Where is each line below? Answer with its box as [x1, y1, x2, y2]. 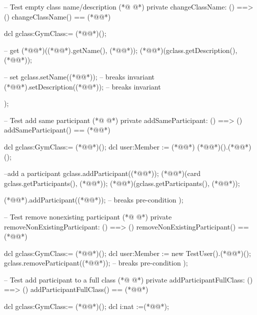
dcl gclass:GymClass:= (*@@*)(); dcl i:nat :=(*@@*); [4, 301, 169, 311]
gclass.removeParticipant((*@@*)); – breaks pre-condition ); [4, 257, 188, 268]
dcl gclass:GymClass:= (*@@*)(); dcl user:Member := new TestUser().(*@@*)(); [4, 247, 251, 258]
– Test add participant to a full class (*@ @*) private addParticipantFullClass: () [4, 274, 253, 284]
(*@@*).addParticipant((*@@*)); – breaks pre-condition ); [4, 194, 183, 205]
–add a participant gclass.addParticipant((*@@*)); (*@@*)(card [4, 168, 200, 178]
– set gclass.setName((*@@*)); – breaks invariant [4, 71, 155, 81]
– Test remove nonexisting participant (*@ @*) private [4, 211, 172, 221]
